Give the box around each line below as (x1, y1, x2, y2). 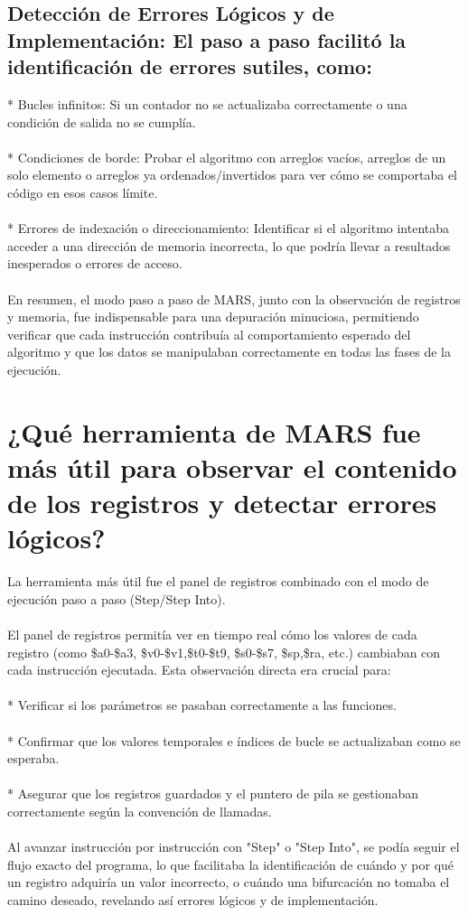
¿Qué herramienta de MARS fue (7, 413, 421, 450)
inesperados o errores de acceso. (7, 254, 183, 273)
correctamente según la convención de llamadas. (7, 801, 272, 820)
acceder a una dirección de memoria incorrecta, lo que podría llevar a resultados (7, 236, 451, 255)
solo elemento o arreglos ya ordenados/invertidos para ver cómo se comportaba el (7, 165, 457, 184)
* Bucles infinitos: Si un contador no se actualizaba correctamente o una (7, 94, 407, 113)
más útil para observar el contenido (7, 448, 457, 485)
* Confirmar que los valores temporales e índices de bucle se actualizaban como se (7, 731, 461, 750)
